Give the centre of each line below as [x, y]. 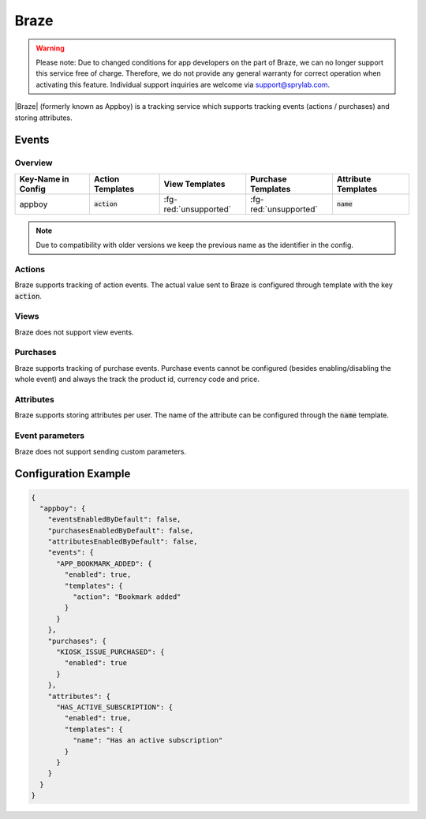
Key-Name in [45, 179]
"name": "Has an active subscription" [148, 740]
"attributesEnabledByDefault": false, [123, 542]
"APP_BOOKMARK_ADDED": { [105, 563]
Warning [50, 48]
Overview [34, 163]
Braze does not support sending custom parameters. [101, 451]
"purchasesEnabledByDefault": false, [121, 530]
